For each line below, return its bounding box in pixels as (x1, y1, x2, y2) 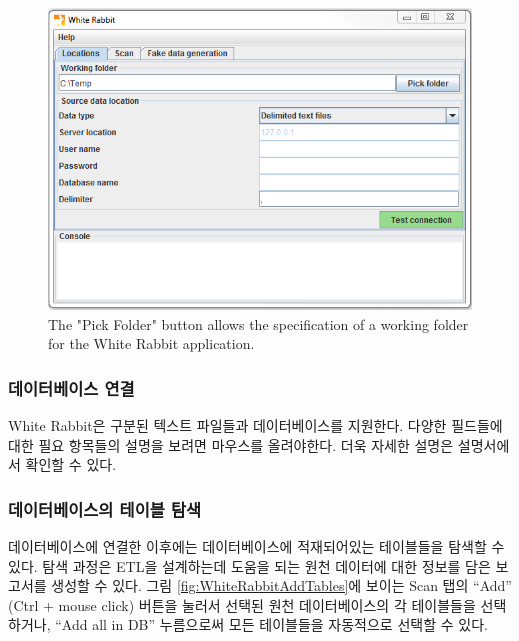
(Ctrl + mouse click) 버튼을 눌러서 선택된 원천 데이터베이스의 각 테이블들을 (8, 594, 476, 615)
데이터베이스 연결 (8, 375, 135, 400)
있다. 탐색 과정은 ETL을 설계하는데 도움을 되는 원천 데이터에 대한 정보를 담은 (8, 555, 491, 576)
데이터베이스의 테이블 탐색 (8, 496, 202, 521)
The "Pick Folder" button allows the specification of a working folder (48, 313, 469, 334)
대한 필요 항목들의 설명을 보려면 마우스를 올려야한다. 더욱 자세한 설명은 (8, 434, 454, 455)
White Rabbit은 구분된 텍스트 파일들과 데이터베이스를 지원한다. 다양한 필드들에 (8, 415, 503, 436)
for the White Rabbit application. (48, 333, 255, 354)
